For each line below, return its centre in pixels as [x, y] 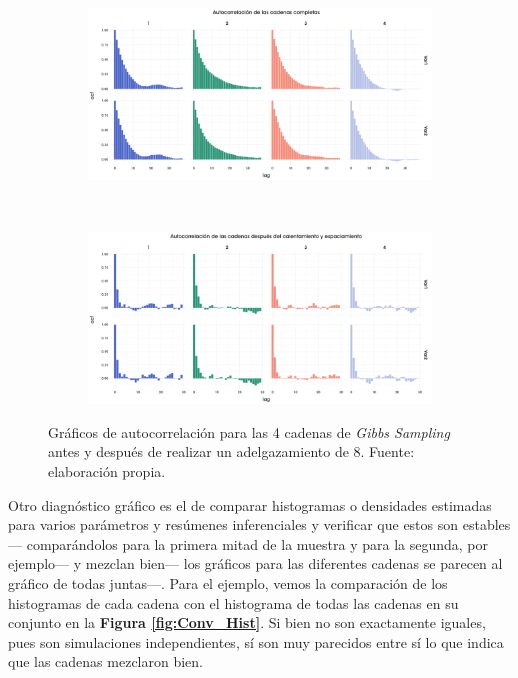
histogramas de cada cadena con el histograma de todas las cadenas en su [233, 602]
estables [486, 524]
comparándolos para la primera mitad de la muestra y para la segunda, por [257, 543]
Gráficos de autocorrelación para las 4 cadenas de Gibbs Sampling [249, 431]
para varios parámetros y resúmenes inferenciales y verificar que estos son [233, 524]
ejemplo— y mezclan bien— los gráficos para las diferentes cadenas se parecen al [255, 563]
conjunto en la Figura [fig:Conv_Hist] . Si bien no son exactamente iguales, [247, 622]
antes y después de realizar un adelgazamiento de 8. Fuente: [231, 451]
